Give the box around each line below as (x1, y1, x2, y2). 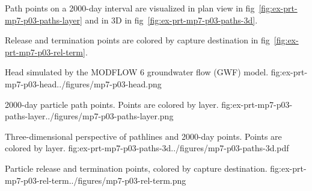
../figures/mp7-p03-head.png (57, 77, 162, 90)
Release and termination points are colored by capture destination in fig (5, 34, 270, 46)
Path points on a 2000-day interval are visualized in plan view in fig (5, 2, 255, 14)
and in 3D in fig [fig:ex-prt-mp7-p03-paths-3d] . (85, 13, 258, 26)
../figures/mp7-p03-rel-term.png (69, 174, 186, 186)
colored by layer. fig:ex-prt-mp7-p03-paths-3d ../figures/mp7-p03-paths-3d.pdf (5, 142, 289, 154)
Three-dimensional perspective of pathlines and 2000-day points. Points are (5, 130, 282, 142)
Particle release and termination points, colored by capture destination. (5, 161, 268, 174)
